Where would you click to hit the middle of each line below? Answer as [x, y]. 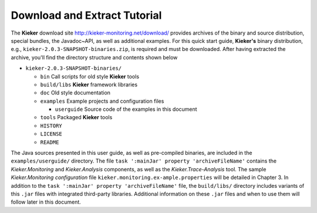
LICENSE [51, 134]
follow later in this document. [46, 202]
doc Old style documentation [75, 93]
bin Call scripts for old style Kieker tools [90, 76]
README [50, 142]
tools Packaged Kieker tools [76, 117]
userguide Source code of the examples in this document [126, 109]
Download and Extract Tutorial [86, 15]
